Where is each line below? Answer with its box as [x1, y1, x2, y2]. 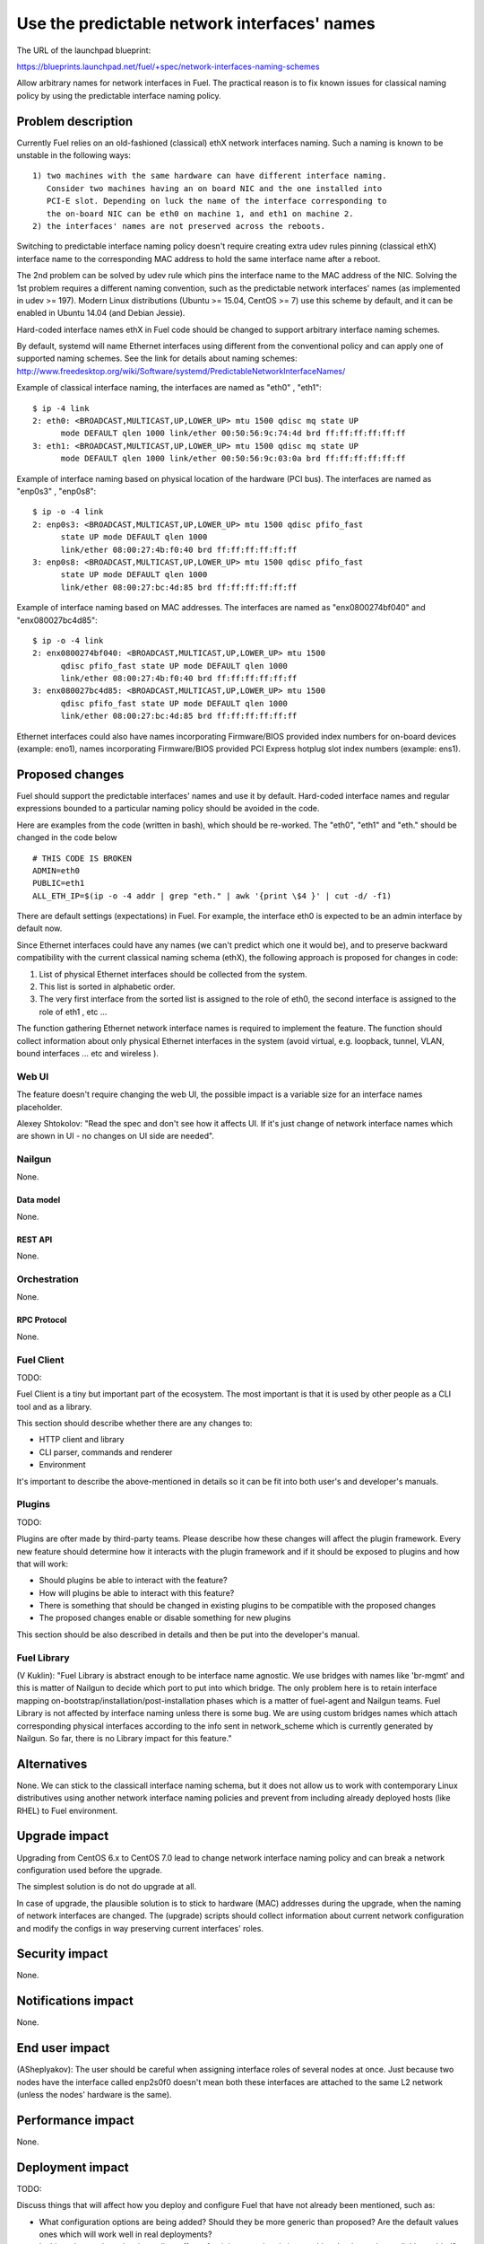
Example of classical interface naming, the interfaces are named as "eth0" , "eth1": [16, 382, 322, 393]
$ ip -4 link [32, 403, 90, 413]
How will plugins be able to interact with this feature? [39, 1587, 235, 1598]
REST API [16, 1234, 53, 1245]
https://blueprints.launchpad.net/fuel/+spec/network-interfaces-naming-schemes [16, 61, 320, 72]
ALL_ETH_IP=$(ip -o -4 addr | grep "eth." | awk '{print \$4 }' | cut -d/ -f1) [32, 890, 392, 901]
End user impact [16, 2040, 110, 2056]
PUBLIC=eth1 [32, 878, 85, 889]
